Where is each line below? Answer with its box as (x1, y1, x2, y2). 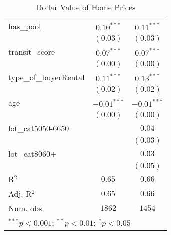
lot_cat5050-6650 (8, 122, 69, 134)
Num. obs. (8, 202, 44, 214)
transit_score (8, 46, 55, 57)
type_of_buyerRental (8, 71, 85, 83)
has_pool (8, 20, 41, 32)
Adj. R (8, 188, 32, 199)
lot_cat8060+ (8, 148, 57, 159)
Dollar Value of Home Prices (36, 1, 136, 13)
